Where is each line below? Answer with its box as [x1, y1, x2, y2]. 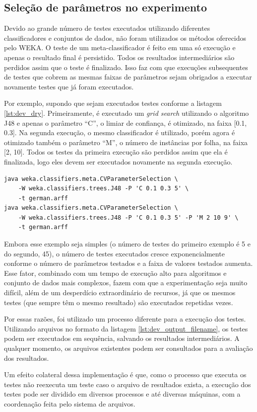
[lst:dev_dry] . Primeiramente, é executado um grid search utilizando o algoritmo [4, 107, 249, 118]
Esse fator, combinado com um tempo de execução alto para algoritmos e [4, 267, 227, 278]
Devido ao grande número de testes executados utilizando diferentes [4, 23, 210, 33]
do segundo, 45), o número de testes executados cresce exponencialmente [4, 248, 225, 258]
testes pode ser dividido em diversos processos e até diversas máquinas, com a [4, 389, 241, 399]
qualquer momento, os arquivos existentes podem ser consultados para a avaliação [4, 343, 253, 353]
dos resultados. [4, 352, 49, 363]
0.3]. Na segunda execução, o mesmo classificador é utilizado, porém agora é [4, 127, 235, 138]
